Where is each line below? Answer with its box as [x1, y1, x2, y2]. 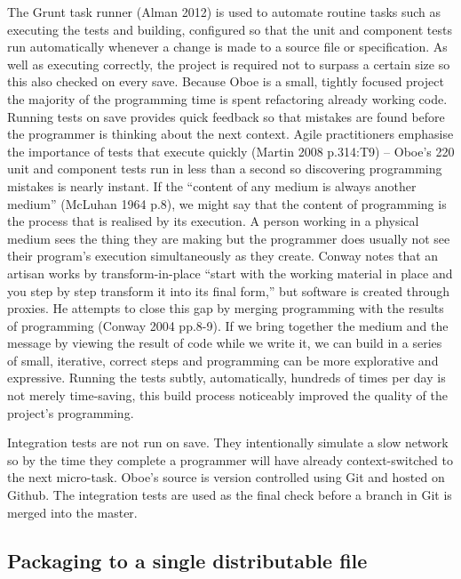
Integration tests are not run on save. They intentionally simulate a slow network [7, 433, 449, 452]
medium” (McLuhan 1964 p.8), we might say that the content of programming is [7, 194, 447, 213]
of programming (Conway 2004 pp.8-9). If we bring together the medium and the [7, 316, 449, 334]
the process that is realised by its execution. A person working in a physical [7, 212, 419, 230]
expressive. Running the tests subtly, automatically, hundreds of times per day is [7, 368, 446, 387]
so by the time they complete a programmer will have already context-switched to [7, 450, 453, 469]
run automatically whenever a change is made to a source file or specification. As [7, 37, 448, 56]
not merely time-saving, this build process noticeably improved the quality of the [7, 386, 448, 405]
